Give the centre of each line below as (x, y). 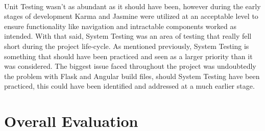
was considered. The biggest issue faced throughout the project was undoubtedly (130, 66)
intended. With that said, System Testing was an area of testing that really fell (128, 36)
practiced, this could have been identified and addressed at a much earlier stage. (129, 86)
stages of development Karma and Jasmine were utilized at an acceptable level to (131, 16)
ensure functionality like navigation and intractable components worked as (120, 26)
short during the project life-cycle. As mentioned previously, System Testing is (127, 46)
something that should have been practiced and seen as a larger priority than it (128, 56)
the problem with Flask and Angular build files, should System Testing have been (132, 76)
